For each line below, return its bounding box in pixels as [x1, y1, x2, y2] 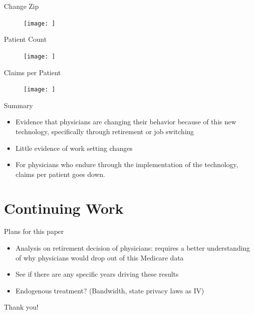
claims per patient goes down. [15, 169, 105, 179]
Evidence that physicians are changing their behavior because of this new [15, 116, 236, 127]
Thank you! [4, 302, 39, 312]
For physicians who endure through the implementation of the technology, [15, 159, 238, 170]
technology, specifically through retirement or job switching [15, 126, 194, 136]
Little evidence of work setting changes [15, 143, 133, 153]
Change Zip [4, 1, 39, 11]
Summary [4, 100, 33, 110]
